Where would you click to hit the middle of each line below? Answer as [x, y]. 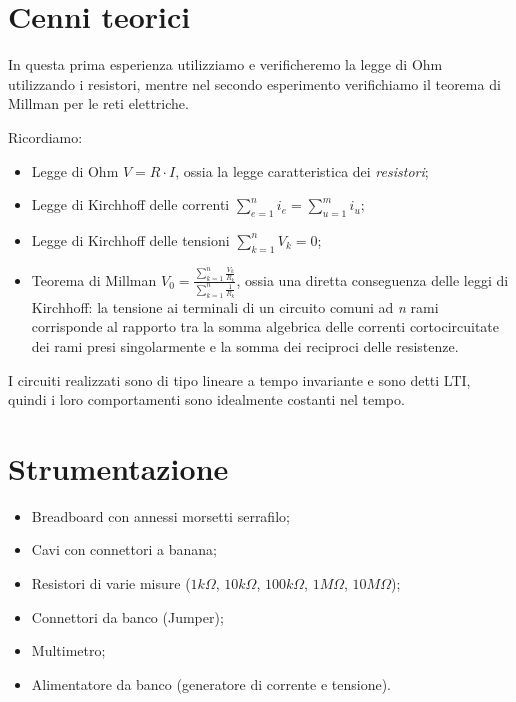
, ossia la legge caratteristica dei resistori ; [302, 170]
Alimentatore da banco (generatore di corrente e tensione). [211, 683]
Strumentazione [118, 467]
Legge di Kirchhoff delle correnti [130, 204]
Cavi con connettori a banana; [124, 549]
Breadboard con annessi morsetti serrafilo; [160, 515]
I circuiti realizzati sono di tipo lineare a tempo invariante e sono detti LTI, [239, 379]
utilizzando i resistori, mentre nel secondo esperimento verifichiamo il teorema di [254, 83]
